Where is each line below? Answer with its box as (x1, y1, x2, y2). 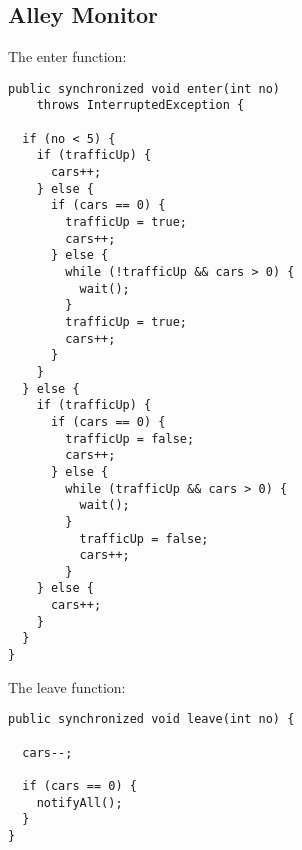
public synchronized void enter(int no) (8, 81, 281, 96)
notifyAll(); (36, 795, 123, 810)
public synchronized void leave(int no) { (8, 712, 295, 727)
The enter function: (8, 46, 127, 67)
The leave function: (8, 676, 126, 697)
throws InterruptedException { (36, 98, 245, 113)
